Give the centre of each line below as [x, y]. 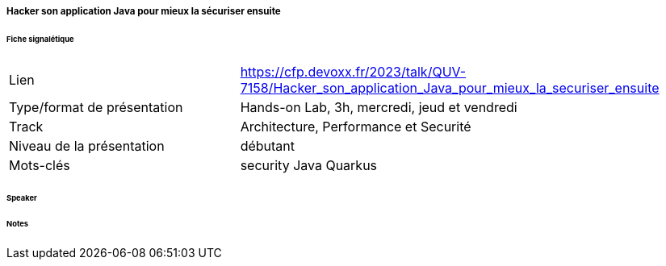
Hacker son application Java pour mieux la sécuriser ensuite [144, 11]
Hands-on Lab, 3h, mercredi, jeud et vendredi [379, 107]
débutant [268, 145]
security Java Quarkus [309, 165]
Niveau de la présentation [87, 145]
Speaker [22, 197]
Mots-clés [40, 165]
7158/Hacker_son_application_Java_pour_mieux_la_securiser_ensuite [450, 87]
